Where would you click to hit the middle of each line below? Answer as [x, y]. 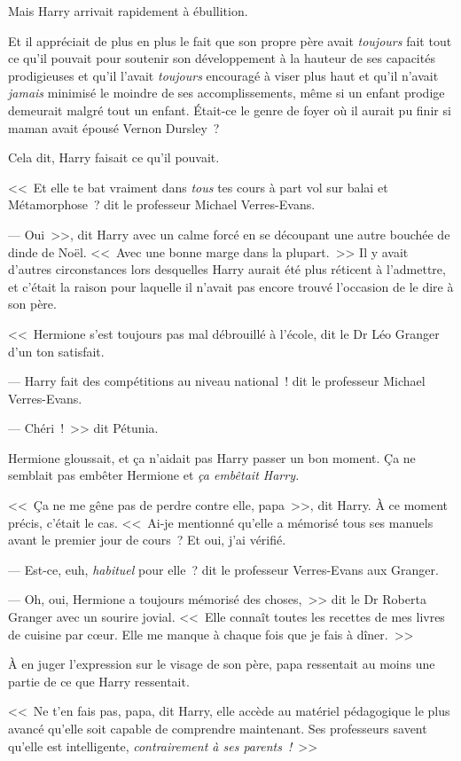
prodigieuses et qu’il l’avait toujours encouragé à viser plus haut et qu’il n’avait [223, 75]
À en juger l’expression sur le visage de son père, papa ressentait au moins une [222, 664]
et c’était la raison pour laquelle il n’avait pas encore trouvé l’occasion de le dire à [231, 286]
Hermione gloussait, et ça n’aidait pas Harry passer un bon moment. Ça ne [212, 457]
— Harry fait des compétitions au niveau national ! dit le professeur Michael [217, 381]
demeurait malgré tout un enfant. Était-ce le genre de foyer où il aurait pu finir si [230, 110]
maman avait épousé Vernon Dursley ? [114, 127]
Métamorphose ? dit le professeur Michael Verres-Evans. [162, 204]
